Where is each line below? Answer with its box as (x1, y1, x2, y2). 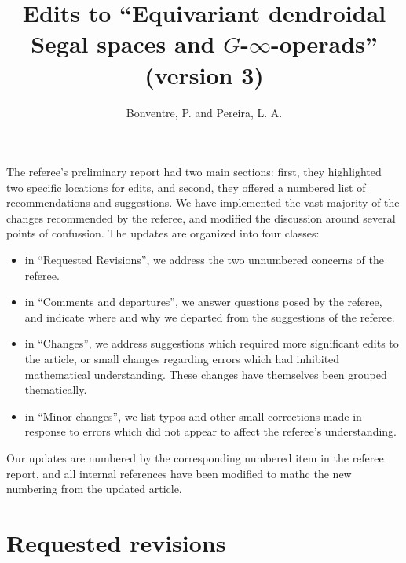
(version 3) (144, 58, 264, 90)
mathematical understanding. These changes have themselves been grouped (24, 366, 387, 382)
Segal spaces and (31, 28, 215, 60)
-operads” (270, 28, 378, 60)
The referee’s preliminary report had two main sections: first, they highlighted (6, 164, 382, 180)
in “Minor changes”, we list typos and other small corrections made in (24, 407, 362, 424)
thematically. (24, 381, 87, 398)
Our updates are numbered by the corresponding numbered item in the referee (6, 450, 384, 465)
